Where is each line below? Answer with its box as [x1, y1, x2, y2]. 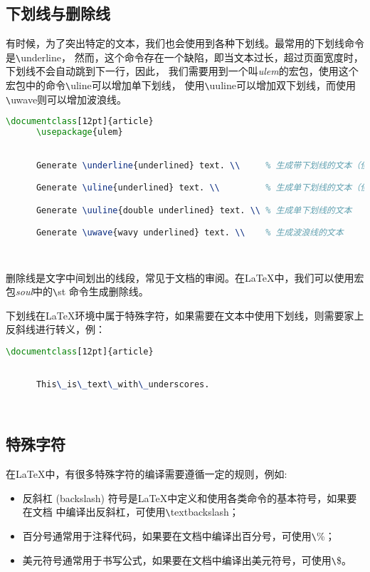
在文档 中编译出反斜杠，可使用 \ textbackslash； [22, 504, 239, 519]
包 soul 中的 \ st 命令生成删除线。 [6, 284, 149, 299]
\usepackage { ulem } [36, 127, 123, 138]
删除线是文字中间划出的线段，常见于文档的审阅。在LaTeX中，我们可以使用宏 [6, 270, 364, 285]
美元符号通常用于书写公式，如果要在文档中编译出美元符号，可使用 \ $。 [22, 552, 351, 567]
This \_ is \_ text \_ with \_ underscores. [36, 379, 210, 390]
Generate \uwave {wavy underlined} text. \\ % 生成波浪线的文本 [36, 228, 344, 238]
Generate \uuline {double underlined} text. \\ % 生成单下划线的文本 [36, 205, 352, 215]
